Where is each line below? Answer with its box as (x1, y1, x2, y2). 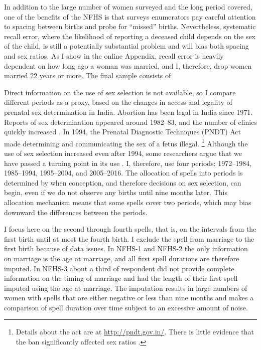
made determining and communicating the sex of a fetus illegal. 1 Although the (4, 136, 248, 148)
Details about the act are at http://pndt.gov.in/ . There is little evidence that (16, 326, 254, 337)
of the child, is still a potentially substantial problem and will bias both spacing (4, 41, 249, 51)
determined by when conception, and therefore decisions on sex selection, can (4, 177, 241, 188)
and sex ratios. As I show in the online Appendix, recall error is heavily (4, 50, 224, 61)
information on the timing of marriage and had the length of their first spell (4, 273, 238, 283)
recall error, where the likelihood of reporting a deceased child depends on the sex (4, 31, 256, 41)
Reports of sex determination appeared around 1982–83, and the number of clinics (4, 116, 257, 127)
